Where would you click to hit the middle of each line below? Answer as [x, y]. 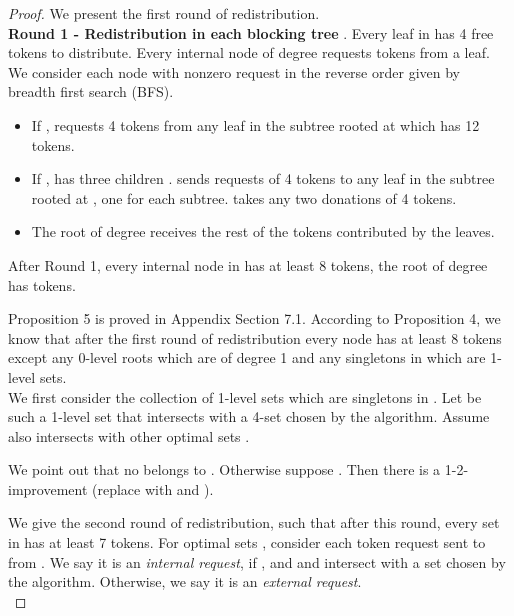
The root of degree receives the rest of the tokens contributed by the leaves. [263, 231]
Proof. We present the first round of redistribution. [164, 13]
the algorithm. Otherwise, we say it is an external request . [185, 581]
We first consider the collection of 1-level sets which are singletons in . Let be [245, 396]
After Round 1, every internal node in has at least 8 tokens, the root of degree [248, 264]
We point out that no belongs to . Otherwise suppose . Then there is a [224, 469]
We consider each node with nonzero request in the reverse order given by [234, 71]
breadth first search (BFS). [91, 91]
